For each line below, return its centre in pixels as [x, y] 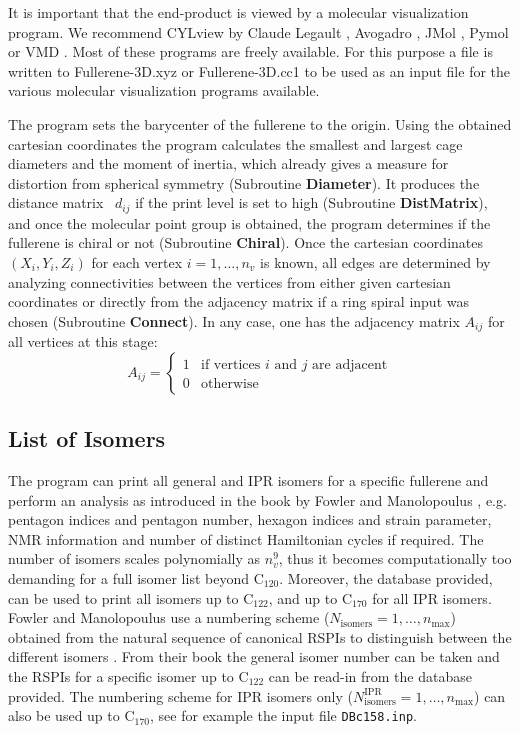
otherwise [230, 383]
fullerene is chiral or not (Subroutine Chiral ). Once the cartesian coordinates [245, 242]
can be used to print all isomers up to [123, 597]
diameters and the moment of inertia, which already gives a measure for [228, 163]
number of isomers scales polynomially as [134, 558]
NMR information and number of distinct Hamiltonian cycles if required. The [246, 538]
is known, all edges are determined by [375, 261]
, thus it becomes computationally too [395, 558]
